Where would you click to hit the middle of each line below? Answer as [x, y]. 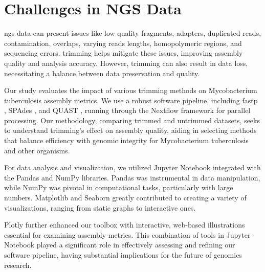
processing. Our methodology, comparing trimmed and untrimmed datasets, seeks [132, 120]
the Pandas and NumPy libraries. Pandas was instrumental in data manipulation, [132, 177]
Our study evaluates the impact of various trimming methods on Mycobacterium [131, 90]
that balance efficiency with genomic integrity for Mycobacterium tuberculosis [126, 140]
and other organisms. [37, 150]
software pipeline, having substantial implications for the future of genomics [123, 255]
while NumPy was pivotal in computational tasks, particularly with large [119, 187]
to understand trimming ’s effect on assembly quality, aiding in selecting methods [130, 130]
